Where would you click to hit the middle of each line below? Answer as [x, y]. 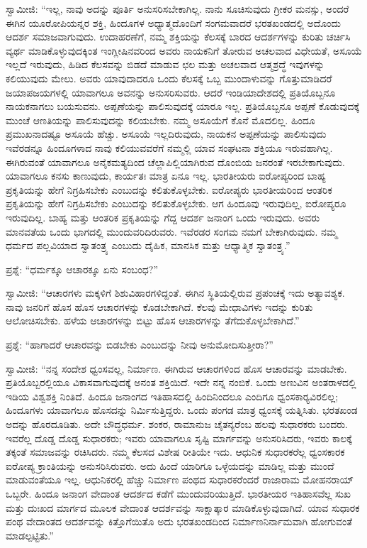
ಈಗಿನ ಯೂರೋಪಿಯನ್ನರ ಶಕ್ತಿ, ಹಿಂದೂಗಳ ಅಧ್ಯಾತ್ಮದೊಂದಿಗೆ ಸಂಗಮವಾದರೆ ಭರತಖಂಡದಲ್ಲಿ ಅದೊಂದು [174, 22]
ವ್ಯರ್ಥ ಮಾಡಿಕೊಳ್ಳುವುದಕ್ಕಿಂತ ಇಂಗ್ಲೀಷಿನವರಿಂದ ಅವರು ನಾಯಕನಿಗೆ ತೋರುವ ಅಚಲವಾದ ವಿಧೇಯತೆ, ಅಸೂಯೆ [184, 50]
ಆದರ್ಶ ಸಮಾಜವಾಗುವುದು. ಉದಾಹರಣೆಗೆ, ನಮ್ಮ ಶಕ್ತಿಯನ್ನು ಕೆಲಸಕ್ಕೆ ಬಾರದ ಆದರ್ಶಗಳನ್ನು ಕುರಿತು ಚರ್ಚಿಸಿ [178, 37]
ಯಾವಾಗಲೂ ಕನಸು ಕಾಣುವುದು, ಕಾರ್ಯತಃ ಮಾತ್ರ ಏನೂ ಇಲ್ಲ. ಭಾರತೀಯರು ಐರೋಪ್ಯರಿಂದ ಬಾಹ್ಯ [166, 176]
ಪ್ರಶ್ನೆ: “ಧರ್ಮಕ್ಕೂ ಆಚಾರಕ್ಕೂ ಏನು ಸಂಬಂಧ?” [82, 269]
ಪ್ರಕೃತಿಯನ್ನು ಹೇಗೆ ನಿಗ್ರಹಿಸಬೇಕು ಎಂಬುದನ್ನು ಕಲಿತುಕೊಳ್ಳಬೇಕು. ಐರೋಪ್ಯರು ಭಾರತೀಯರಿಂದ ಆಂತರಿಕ [169, 189]
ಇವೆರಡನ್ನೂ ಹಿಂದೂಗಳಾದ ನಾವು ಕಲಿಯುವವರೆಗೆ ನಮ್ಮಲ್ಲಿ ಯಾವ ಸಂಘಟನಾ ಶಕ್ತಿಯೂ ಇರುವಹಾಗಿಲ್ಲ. [169, 147]
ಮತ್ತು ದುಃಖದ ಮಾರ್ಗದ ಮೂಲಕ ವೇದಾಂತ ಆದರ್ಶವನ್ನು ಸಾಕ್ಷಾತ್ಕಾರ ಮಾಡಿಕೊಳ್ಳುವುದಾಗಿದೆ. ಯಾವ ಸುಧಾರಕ [183, 507]
